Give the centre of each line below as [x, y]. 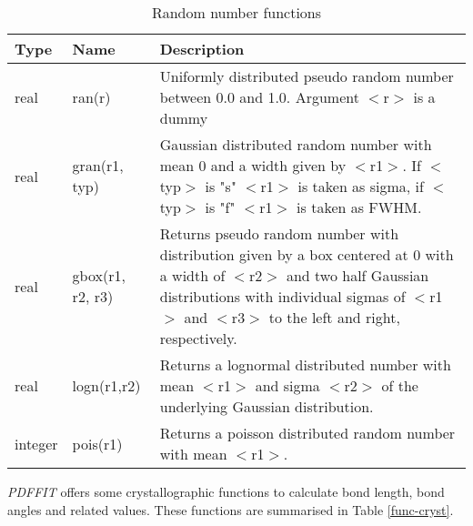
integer [36, 443]
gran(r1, [98, 165]
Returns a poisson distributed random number [307, 433]
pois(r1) [97, 443]
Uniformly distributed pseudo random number [307, 76]
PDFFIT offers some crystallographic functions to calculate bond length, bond [226, 491]
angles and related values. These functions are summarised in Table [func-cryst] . [231, 509]
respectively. [198, 338]
